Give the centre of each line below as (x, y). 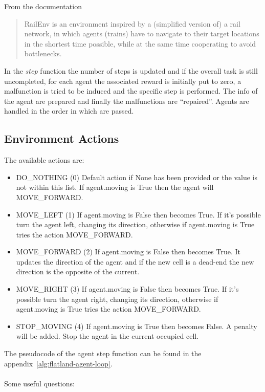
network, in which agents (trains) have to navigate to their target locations (142, 34)
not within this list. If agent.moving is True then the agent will (115, 187)
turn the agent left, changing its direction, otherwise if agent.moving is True (135, 224)
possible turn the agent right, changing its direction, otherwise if (117, 299)
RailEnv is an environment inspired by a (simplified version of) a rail (132, 23)
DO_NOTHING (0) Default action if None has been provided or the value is (137, 177)
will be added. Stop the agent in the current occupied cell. (107, 336)
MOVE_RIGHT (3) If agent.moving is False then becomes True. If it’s (127, 289)
